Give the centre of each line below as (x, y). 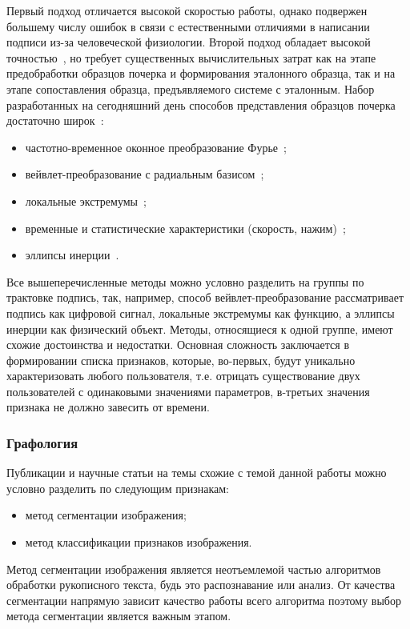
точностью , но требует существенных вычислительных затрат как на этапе (191, 57)
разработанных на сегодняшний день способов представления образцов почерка (201, 104)
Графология (42, 442)
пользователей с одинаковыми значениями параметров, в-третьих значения (188, 391)
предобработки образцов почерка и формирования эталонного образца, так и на (201, 73)
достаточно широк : (55, 120)
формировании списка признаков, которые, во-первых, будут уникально (181, 360)
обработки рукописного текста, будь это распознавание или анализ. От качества (201, 585)
